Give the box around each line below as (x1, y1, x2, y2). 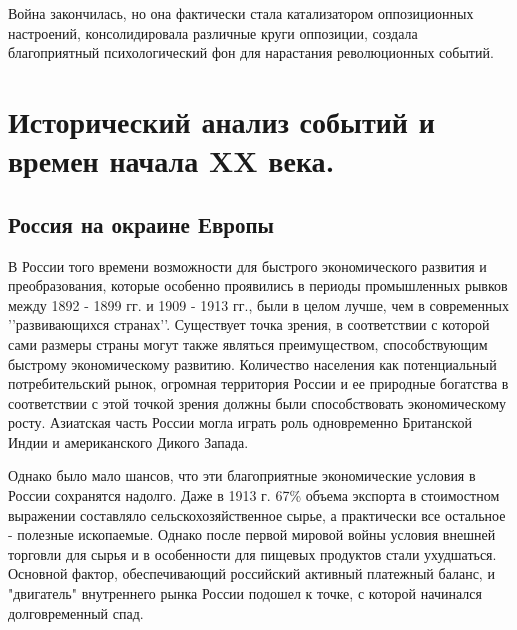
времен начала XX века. (8, 140, 335, 181)
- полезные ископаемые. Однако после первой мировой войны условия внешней (8, 524, 496, 545)
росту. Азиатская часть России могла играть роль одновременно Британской (8, 412, 472, 433)
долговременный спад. (8, 602, 144, 623)
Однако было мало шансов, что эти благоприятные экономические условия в (8, 465, 476, 486)
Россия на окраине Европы (8, 208, 274, 239)
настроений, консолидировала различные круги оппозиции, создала (8, 22, 418, 43)
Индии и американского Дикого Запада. (8, 431, 249, 452)
